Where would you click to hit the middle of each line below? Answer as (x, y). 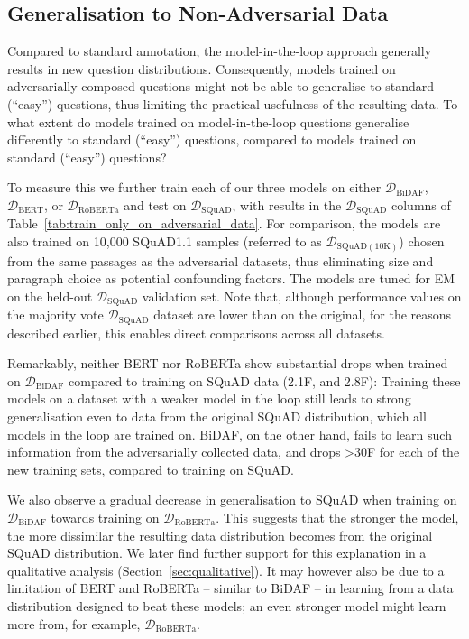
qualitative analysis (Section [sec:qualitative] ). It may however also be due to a (226, 570)
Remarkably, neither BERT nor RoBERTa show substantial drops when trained (228, 363)
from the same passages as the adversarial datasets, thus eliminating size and (221, 260)
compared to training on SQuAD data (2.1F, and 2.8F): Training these (265, 380)
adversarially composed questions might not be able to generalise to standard (221, 86)
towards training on (105, 517)
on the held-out (50, 296)
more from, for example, (74, 623)
